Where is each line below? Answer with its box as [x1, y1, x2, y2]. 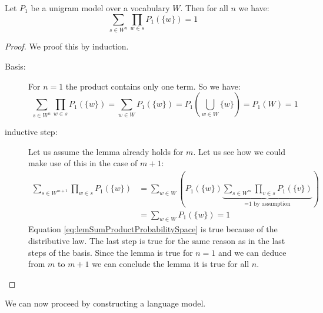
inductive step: [5, 126, 58, 138]
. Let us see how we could [193, 145, 286, 157]
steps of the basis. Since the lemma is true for [28, 246, 193, 258]
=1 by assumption [244, 200, 291, 207]
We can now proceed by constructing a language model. [5, 297, 206, 309]
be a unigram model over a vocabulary [31, 2, 170, 14]
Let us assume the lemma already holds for [28, 145, 184, 157]
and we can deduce [218, 246, 287, 258]
